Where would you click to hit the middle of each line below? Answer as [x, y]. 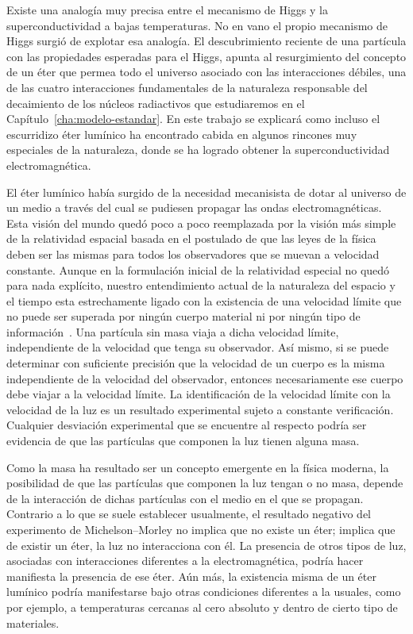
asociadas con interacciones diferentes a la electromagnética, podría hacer [185, 561]
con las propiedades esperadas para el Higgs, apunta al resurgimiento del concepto [206, 56]
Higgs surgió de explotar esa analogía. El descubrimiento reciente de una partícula [206, 41]
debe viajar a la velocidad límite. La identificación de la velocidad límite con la [199, 394]
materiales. [33, 622]
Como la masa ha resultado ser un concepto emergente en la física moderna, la [198, 467]
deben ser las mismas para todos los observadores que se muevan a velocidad [193, 254]
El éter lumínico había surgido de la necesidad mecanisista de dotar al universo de [206, 192]
